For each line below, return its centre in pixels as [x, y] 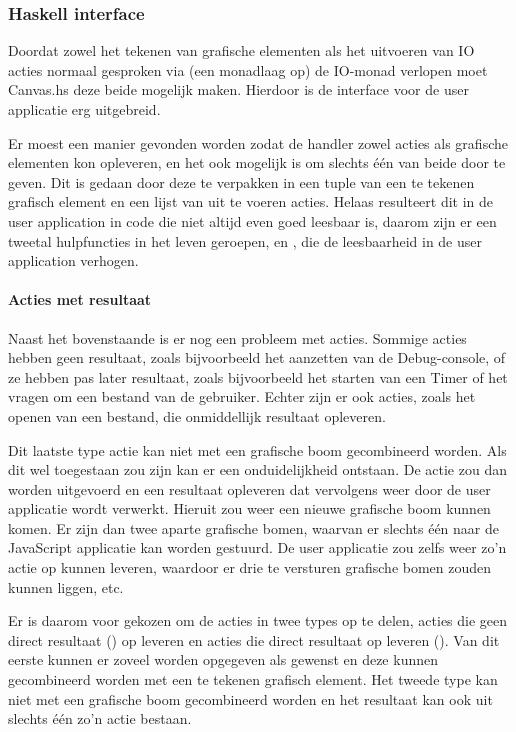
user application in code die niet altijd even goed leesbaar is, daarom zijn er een [252, 220]
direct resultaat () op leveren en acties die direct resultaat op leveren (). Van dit [254, 639]
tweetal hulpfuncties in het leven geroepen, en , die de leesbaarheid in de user [245, 240]
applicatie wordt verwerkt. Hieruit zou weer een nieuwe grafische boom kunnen [249, 508]
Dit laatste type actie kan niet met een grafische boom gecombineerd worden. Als [257, 449]
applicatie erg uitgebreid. [84, 109]
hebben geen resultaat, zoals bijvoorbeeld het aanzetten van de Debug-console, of [257, 357]
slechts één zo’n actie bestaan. [100, 718]
